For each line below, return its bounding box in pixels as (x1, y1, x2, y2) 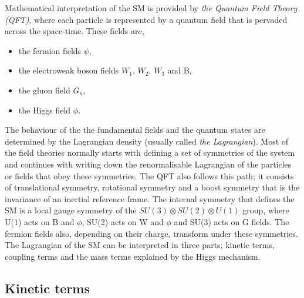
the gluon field (18, 83, 70, 96)
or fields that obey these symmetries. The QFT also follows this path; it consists (5, 169, 294, 182)
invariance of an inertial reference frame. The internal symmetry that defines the (5, 192, 295, 205)
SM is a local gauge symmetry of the (5, 204, 137, 216)
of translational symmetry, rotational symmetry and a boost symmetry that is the (5, 181, 300, 193)
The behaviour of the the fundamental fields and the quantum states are (5, 123, 265, 136)
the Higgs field (18, 103, 71, 116)
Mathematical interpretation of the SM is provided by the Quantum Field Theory (5, 2, 298, 14)
